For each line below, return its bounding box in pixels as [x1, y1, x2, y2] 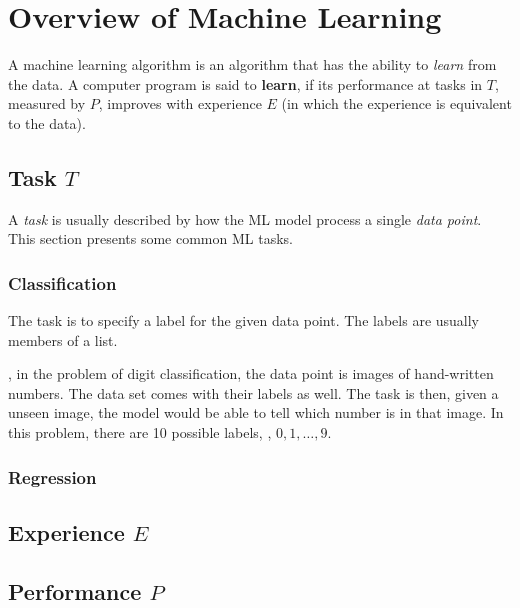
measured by [8, 93, 86, 114]
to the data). [8, 112, 86, 133]
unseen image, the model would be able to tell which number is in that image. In [8, 402, 504, 423]
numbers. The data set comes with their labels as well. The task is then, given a [8, 382, 499, 403]
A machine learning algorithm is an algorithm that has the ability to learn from [8, 54, 497, 75]
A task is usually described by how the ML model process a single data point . [8, 208, 482, 229]
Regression [8, 464, 97, 489]
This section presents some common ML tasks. [8, 228, 294, 249]
